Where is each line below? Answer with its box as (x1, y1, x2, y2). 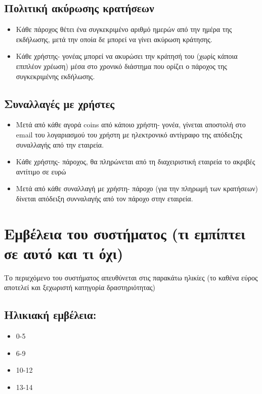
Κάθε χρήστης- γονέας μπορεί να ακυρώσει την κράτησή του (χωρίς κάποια (16, 51, 238, 61)
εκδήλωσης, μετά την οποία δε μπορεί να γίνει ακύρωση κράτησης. (16, 33, 212, 44)
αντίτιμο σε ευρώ (16, 166, 66, 176)
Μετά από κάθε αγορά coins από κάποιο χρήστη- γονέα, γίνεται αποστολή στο (16, 119, 246, 130)
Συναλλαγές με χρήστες (4, 95, 115, 111)
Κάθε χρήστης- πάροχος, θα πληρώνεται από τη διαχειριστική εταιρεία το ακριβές (16, 156, 255, 167)
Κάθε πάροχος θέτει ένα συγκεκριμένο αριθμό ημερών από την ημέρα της (16, 24, 232, 34)
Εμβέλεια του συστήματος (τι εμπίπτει (4, 223, 245, 243)
